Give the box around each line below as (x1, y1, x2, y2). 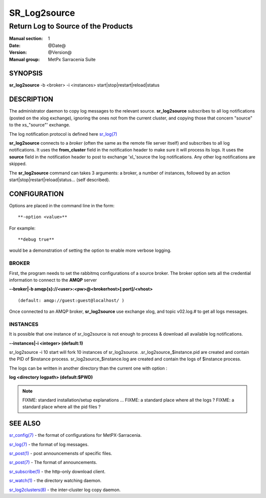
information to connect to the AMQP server (9, 277, 97, 283)
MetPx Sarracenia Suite (48, 56, 96, 62)
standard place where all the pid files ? (22, 404, 101, 410)
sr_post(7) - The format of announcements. (9, 460, 98, 465)
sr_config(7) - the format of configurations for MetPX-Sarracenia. (9, 432, 142, 438)
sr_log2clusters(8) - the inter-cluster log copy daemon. (9, 487, 121, 493)
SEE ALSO (9, 420, 41, 428)
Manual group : (9, 56, 40, 62)
